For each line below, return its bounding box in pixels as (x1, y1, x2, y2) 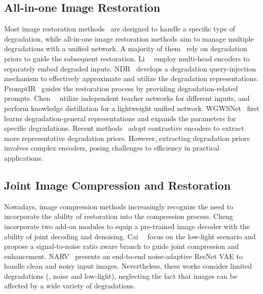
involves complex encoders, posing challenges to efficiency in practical (4, 142, 220, 153)
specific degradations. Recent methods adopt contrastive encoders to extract (4, 123, 244, 133)
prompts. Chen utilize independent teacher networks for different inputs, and (4, 93, 250, 103)
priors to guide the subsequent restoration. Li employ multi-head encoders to (4, 53, 250, 63)
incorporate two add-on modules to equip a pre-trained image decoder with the (4, 220, 250, 231)
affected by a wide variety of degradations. (4, 280, 136, 291)
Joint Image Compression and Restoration (4, 177, 231, 193)
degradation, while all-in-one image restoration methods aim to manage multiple (4, 33, 254, 44)
